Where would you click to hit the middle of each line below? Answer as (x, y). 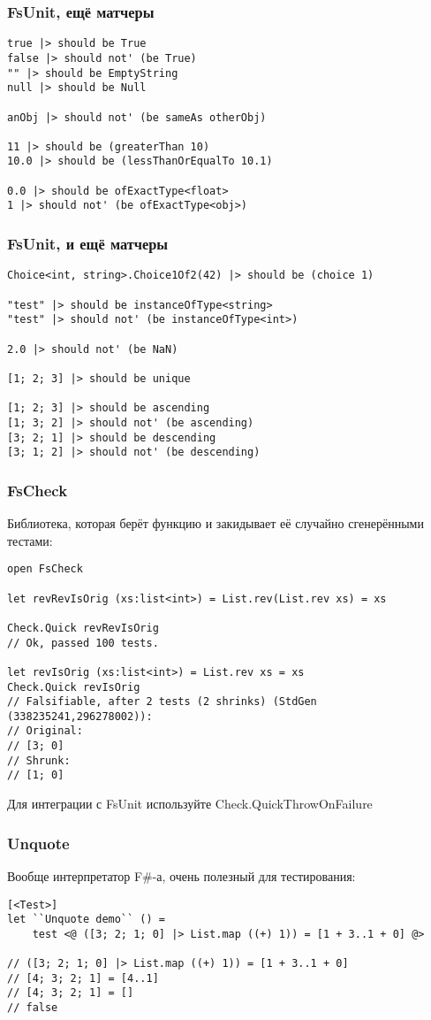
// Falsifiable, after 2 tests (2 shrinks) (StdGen (162, 702)
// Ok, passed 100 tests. (83, 643)
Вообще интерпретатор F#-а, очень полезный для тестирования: (181, 875)
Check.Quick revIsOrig (74, 687)
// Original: (45, 731)
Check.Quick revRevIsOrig (83, 628)
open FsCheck (45, 569)
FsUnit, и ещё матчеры (88, 244)
